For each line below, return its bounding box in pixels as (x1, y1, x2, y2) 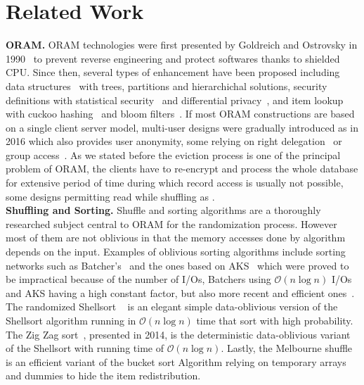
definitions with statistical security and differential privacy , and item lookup (6, 92, 344, 107)
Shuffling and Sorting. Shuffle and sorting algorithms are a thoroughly (6, 203, 321, 217)
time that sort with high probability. (196, 313, 353, 327)
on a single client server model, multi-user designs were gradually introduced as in (6, 120, 358, 134)
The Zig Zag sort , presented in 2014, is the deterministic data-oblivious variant (6, 327, 351, 341)
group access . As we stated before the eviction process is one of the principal (6, 147, 341, 162)
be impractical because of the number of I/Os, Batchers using (6, 272, 271, 286)
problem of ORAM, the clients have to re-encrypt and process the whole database (6, 161, 358, 176)
